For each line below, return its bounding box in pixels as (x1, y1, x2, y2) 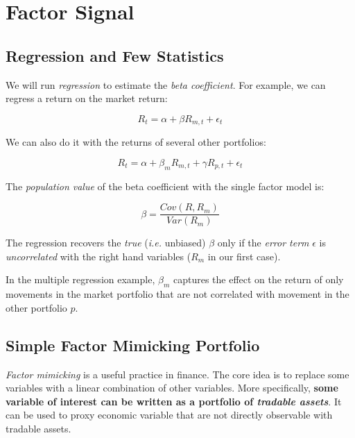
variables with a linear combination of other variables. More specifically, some (6, 380, 338, 395)
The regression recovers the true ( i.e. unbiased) (6, 235, 206, 250)
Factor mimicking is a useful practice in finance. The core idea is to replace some (6, 367, 349, 381)
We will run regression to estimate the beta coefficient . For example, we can (6, 77, 326, 92)
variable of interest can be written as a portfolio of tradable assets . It (6, 394, 342, 408)
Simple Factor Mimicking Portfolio (6, 334, 260, 355)
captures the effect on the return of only (173, 272, 344, 287)
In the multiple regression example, (6, 272, 155, 287)
